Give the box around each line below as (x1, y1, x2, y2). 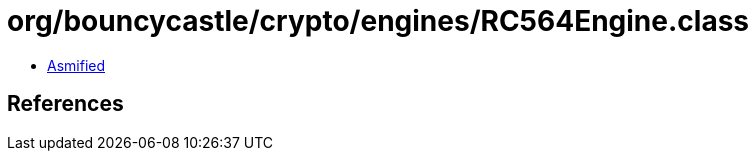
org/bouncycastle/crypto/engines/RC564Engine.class (7, 4, 749, 38)
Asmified (47, 56, 106, 74)
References (7, 91, 124, 117)
